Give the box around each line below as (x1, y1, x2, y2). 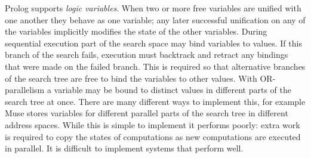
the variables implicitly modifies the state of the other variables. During (5, 25, 267, 38)
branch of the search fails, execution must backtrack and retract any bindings (5, 48, 288, 61)
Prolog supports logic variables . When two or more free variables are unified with (5, 2, 301, 14)
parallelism (5, 83, 45, 96)
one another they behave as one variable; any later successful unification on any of (5, 13, 306, 26)
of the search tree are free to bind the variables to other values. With (5, 72, 257, 84)
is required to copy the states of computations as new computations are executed (5, 130, 301, 142)
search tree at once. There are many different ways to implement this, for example (5, 95, 306, 107)
